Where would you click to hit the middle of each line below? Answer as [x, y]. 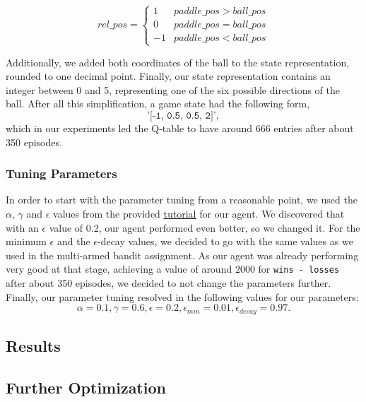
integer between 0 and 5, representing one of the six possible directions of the [173, 89]
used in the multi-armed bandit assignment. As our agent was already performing [182, 255]
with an [22, 227]
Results [33, 346]
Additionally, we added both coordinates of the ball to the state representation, [178, 62]
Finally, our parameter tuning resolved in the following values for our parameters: [182, 296]
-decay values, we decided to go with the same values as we [225, 241]
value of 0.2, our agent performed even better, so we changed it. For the [205, 227]
